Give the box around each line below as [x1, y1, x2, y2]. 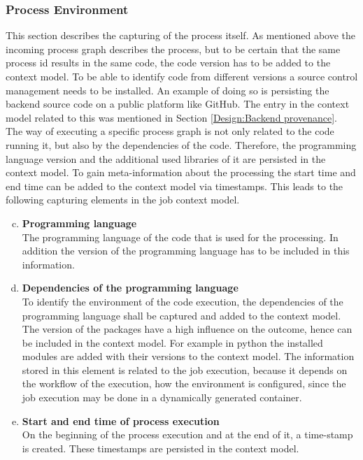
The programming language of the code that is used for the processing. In [22, 229, 339, 244]
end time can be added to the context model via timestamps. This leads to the [6, 178, 343, 193]
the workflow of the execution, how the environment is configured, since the [22, 376, 346, 391]
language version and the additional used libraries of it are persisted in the [6, 151, 326, 166]
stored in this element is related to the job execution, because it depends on [22, 362, 348, 377]
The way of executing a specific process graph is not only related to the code [6, 124, 334, 138]
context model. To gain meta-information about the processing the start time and [6, 165, 356, 180]
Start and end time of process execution [22, 413, 220, 428]
